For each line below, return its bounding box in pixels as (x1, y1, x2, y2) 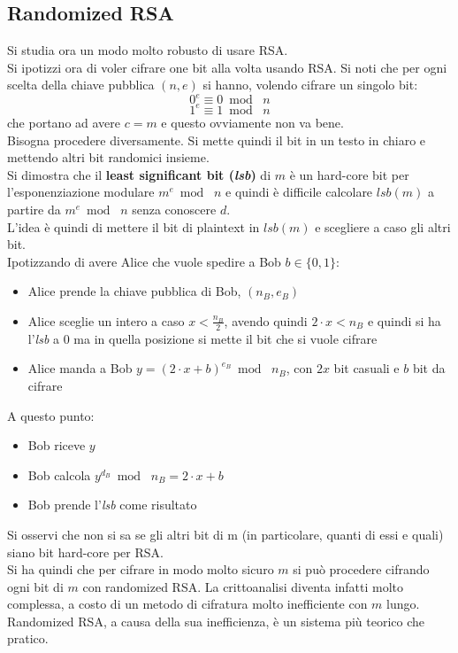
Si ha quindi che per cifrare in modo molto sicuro (7, 560, 274, 579)
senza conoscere (132, 199, 217, 218)
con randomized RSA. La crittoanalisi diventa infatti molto (82, 577, 404, 595)
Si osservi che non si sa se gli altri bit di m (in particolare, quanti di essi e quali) (7, 525, 444, 543)
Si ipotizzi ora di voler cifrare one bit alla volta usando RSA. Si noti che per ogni (7, 58, 447, 76)
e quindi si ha (367, 311, 441, 330)
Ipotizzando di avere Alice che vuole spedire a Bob (7, 252, 281, 270)
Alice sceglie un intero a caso (27, 311, 185, 330)
